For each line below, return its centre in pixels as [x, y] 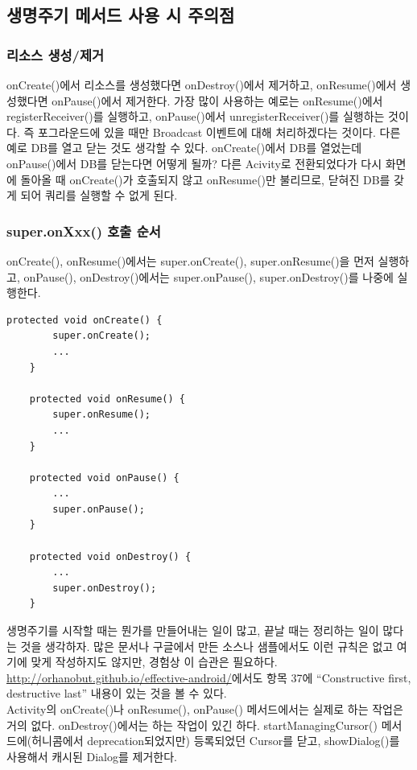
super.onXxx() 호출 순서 [84, 231]
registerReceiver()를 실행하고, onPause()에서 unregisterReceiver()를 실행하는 [196, 116]
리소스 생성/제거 [56, 54]
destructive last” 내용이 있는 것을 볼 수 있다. [117, 693]
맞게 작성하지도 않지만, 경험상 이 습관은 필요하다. [154, 662]
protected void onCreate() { [85, 320]
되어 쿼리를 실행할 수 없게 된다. [99, 195]
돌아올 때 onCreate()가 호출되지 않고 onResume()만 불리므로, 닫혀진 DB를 [205, 179]
